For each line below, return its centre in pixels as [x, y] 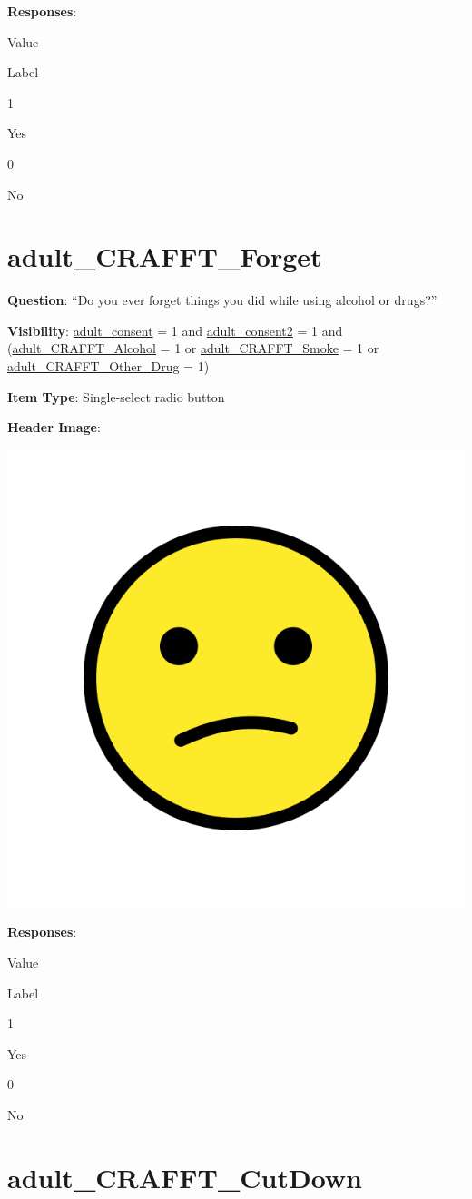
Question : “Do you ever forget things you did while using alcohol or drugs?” [222, 300]
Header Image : [54, 427]
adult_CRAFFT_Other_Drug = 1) [108, 366]
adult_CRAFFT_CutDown [185, 1177]
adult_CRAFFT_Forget [165, 256]
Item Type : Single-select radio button [116, 396]
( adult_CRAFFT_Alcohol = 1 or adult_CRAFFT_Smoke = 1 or [193, 348]
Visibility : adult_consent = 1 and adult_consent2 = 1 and [175, 330]
